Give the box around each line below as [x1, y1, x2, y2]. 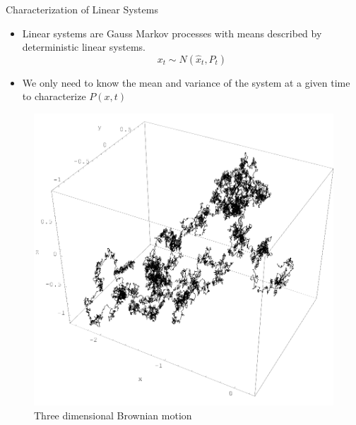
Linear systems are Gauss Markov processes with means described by [22, 25, 322, 40]
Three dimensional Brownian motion [34, 407, 192, 422]
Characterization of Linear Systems [6, 2, 158, 16]
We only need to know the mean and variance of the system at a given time [22, 75, 350, 90]
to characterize [22, 89, 86, 104]
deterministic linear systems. [22, 39, 146, 54]
